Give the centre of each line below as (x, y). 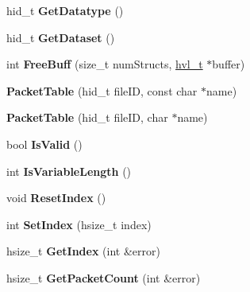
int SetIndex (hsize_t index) (79, 224)
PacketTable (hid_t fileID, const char (102, 90)
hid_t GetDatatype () (65, 10)
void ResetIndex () (56, 198)
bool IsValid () (44, 144)
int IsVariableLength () (69, 171)
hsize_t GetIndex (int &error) (83, 251)
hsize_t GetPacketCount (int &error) (104, 277)
